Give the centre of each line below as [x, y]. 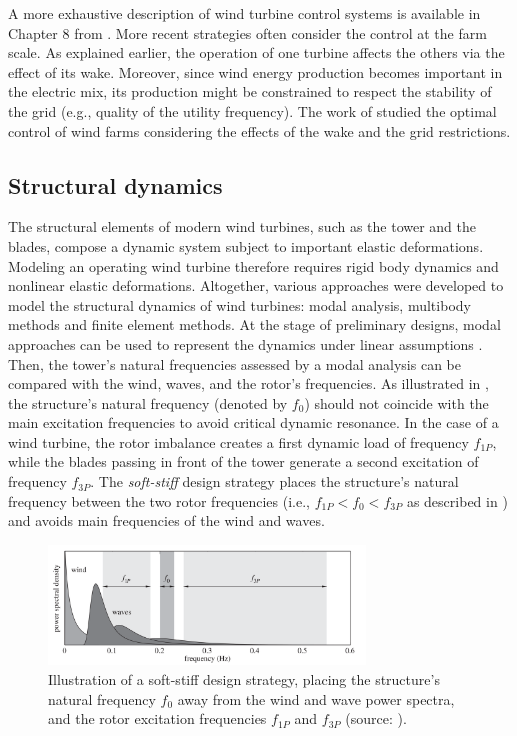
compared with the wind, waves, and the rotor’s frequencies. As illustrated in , [248, 383]
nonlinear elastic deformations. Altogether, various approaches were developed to [256, 285]
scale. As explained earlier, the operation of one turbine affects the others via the [256, 52]
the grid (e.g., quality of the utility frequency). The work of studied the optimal [252, 110]
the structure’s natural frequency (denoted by [148, 402]
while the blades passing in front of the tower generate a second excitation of [243, 461]
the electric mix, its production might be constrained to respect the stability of [250, 91]
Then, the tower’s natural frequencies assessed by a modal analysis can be [234, 363]
